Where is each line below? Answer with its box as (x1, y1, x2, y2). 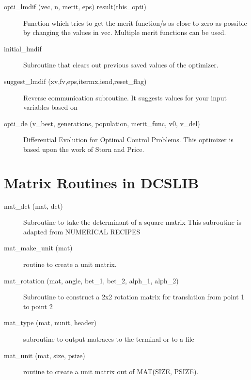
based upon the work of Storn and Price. (23, 144, 144, 154)
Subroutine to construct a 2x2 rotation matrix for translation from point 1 (23, 292, 245, 302)
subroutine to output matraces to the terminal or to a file (23, 334, 194, 344)
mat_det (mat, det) (4, 200, 63, 211)
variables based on (23, 102, 78, 112)
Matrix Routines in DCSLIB (4, 172, 199, 192)
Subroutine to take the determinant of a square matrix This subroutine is (23, 217, 242, 227)
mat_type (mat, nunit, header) (4, 317, 97, 328)
